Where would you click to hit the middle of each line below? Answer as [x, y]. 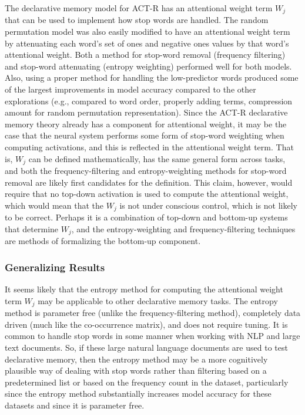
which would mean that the [54, 205]
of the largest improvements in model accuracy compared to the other [130, 89]
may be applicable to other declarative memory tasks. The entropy [158, 300]
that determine [32, 228]
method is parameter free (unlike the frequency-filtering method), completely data [153, 313]
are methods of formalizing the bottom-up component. [103, 241]
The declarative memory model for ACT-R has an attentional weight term [139, 8]
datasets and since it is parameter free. [75, 405]
